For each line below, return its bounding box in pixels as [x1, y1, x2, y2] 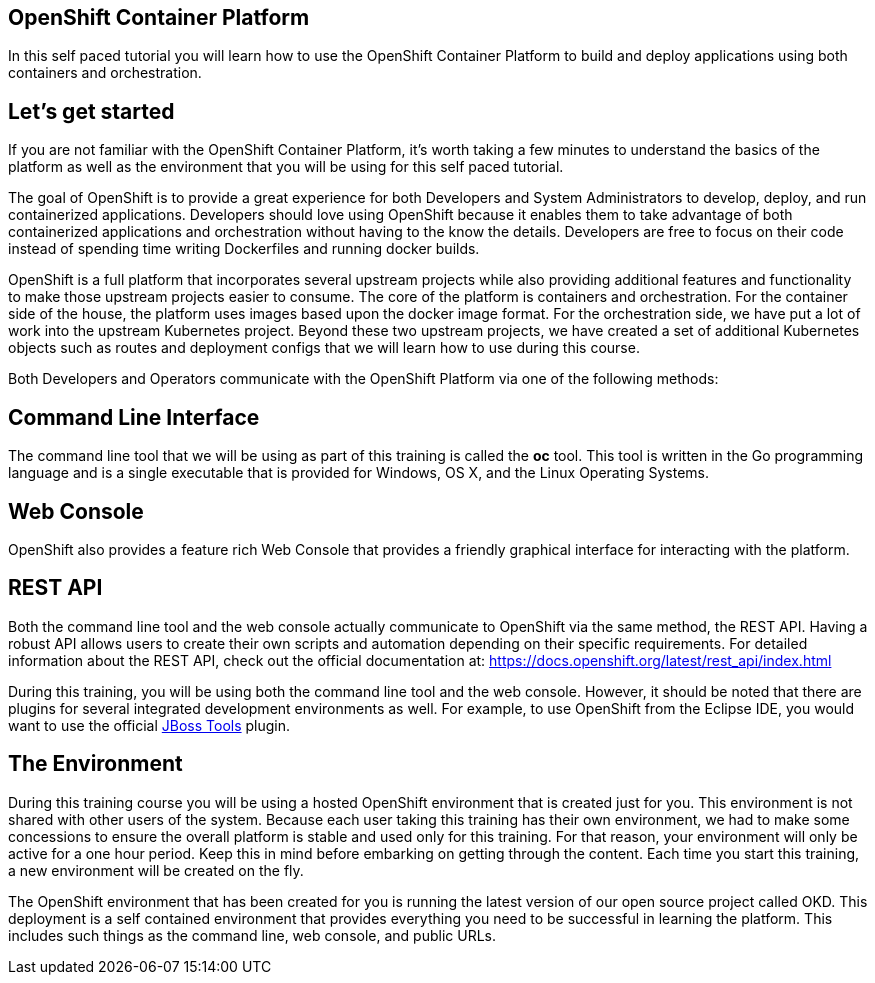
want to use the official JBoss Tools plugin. [8, 716, 291, 734]
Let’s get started [8, 98, 175, 124]
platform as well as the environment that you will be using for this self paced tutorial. [8, 158, 564, 176]
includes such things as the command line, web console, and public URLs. [8, 926, 496, 944]
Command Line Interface [8, 404, 260, 430]
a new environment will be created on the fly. [8, 861, 304, 879]
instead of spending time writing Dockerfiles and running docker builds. [8, 240, 480, 258]
